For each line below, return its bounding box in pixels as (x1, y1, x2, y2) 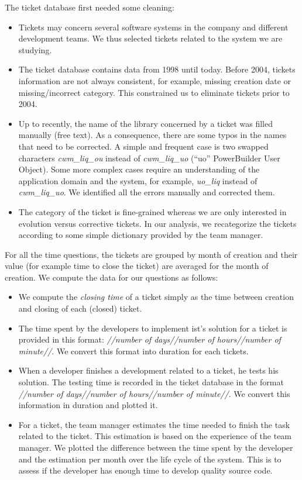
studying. (18, 43, 52, 56)
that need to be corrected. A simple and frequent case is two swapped (18, 140, 269, 152)
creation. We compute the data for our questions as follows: (5, 271, 218, 283)
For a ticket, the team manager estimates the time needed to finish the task (18, 418, 290, 430)
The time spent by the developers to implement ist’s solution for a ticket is (18, 322, 287, 334)
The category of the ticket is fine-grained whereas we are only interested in (18, 205, 287, 217)
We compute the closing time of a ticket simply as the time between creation (18, 291, 294, 303)
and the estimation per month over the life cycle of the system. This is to (18, 453, 282, 465)
